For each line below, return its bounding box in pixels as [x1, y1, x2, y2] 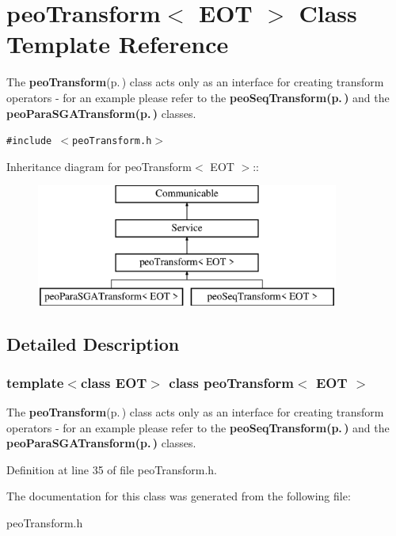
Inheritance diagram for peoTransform [6, 158, 192, 174]
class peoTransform [169, 372, 295, 392]
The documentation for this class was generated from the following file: [6, 488, 351, 504]
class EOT [80, 372, 147, 392]
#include [6, 135, 52, 147]
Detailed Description [6, 331, 180, 355]
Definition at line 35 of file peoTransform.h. [6, 461, 217, 477]
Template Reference [6, 28, 229, 60]
